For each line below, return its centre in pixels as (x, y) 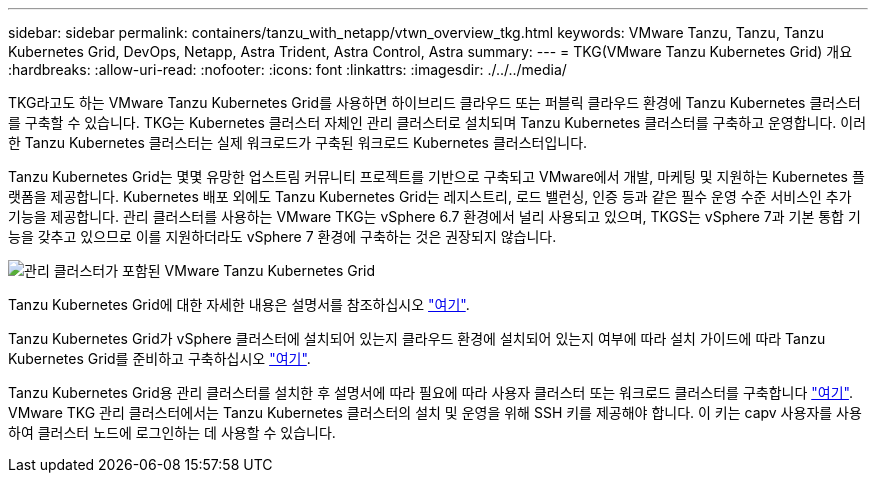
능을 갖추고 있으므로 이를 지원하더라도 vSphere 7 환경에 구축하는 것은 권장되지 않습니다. (282, 236)
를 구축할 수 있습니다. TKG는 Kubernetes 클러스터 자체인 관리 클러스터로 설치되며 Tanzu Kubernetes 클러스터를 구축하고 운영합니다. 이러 (437, 122)
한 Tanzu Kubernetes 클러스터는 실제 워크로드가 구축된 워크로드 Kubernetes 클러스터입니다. (298, 142)
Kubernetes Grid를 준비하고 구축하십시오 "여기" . (159, 358)
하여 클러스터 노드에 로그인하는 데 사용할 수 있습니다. (172, 432)
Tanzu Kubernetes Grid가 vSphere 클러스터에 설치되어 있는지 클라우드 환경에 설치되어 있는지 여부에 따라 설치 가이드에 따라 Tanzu (417, 338)
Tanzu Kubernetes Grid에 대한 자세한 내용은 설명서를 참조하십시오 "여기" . (239, 304)
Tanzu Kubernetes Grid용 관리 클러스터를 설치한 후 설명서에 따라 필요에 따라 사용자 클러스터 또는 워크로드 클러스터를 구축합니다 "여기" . (430, 392)
